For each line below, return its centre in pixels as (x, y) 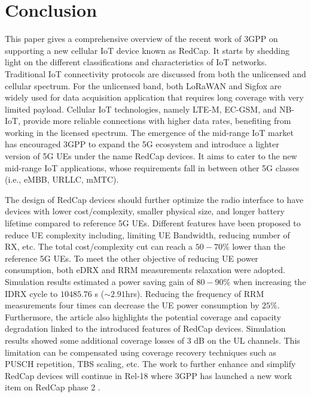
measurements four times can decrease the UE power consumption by (132, 305)
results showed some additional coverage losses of (95, 340)
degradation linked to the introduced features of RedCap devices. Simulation (145, 328)
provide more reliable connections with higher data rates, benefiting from (157, 121)
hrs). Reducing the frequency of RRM (195, 293)
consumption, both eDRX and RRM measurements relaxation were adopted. (145, 270)
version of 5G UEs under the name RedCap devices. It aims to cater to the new (151, 156)
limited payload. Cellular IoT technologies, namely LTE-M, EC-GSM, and (141, 109)
